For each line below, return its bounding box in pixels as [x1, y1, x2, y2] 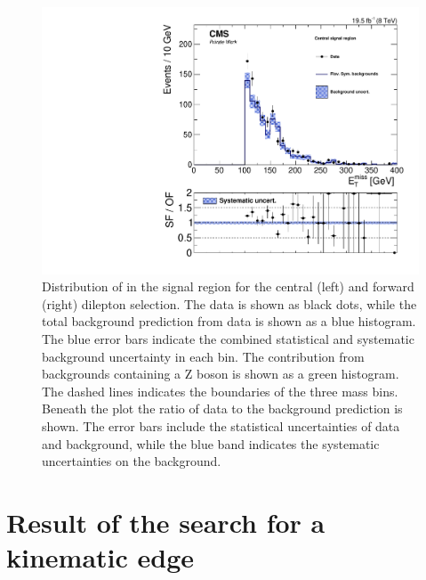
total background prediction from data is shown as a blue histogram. [42, 312, 416, 331]
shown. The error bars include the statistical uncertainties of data [42, 417, 400, 435]
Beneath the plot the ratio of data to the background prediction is [42, 399, 403, 418]
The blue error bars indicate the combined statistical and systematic [42, 330, 414, 348]
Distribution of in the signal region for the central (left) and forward [42, 277, 414, 296]
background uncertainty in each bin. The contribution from [42, 347, 365, 365]
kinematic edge [6, 539, 195, 576]
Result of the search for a [6, 503, 326, 540]
